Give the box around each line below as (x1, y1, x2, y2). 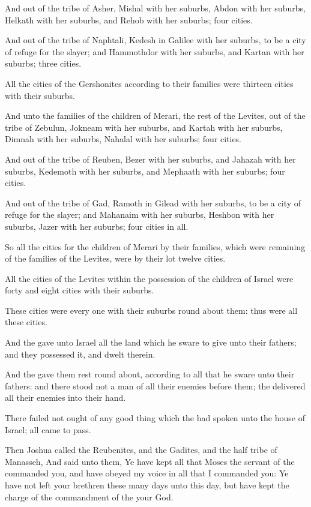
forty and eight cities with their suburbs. (5, 284, 154, 296)
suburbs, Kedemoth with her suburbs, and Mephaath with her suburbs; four (5, 164, 285, 177)
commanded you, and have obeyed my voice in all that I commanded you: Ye (5, 467, 289, 479)
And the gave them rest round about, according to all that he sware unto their (5, 368, 295, 380)
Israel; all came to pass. (5, 423, 91, 436)
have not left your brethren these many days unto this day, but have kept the (5, 479, 289, 491)
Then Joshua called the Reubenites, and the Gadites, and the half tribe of (5, 443, 277, 456)
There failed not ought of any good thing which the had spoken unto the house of (5, 412, 305, 424)
